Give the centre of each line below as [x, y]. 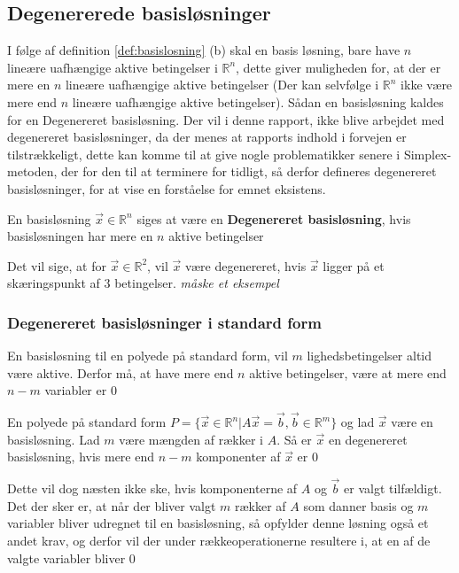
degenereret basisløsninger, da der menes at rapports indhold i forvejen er [207, 137]
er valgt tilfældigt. [393, 488]
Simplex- [428, 154]
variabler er [76, 390]
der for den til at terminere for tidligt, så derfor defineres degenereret [249, 171]
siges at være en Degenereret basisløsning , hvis [274, 218]
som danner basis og [358, 505]
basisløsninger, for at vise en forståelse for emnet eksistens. [167, 188]
